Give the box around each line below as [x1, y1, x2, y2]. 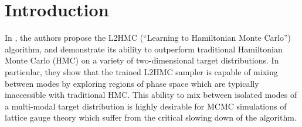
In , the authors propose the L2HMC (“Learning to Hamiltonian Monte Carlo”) [5, 31, 291, 44]
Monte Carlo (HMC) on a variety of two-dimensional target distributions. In [5, 54, 279, 66]
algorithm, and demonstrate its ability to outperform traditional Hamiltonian [5, 43, 283, 55]
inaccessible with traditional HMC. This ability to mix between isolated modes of [5, 89, 297, 101]
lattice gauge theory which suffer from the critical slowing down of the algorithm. [5, 111, 297, 124]
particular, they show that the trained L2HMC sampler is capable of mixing [5, 65, 278, 77]
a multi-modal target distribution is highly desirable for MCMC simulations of [5, 100, 287, 112]
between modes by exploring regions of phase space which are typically [5, 77, 259, 89]
